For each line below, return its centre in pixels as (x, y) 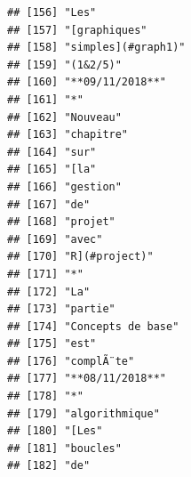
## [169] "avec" (55, 239)
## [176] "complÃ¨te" (71, 361)
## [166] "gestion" (64, 186)
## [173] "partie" (61, 309)
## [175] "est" (52, 344)
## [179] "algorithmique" (84, 413)
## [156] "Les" (52, 12)
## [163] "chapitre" (68, 135)
